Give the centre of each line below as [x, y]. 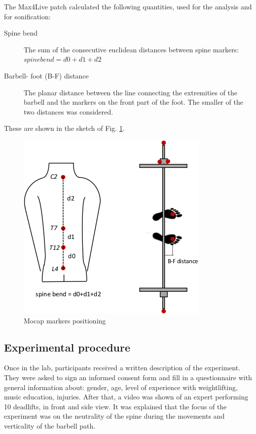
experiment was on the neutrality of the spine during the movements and [114, 416]
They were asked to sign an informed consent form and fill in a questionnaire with [128, 377]
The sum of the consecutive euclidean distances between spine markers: [131, 49]
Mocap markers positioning [65, 320]
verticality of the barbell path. [50, 425]
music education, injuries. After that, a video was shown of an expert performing [126, 397]
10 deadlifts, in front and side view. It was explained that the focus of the [115, 406]
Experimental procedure [67, 347]
